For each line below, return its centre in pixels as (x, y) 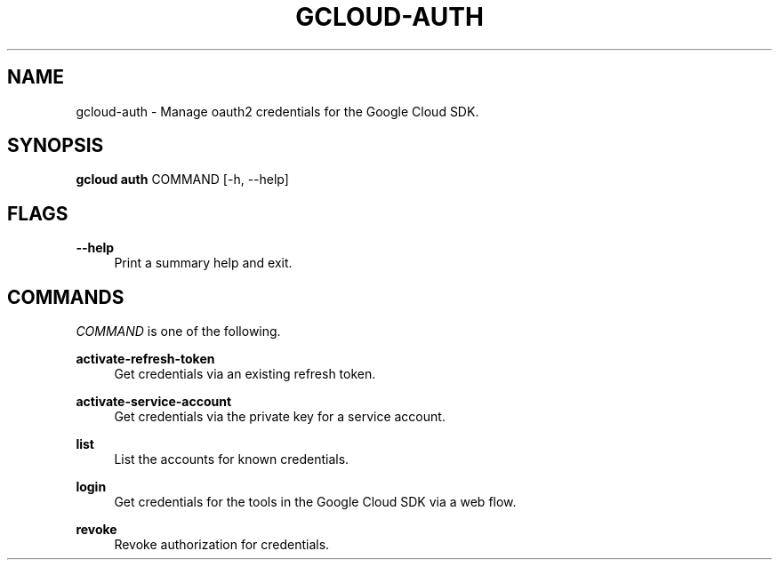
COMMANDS (66, 297)
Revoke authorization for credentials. (222, 545)
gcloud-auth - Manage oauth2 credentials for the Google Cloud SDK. (277, 111)
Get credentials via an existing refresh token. (245, 374)
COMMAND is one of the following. (178, 331)
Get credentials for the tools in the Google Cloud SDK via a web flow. (315, 502)
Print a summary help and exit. (203, 263)
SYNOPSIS (56, 146)
